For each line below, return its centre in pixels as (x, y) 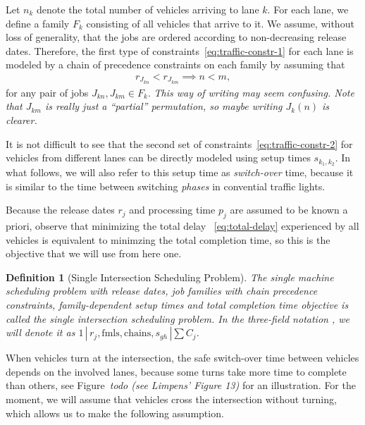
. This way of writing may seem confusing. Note (251, 92)
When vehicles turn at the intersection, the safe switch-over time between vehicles (182, 358)
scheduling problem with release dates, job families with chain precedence (162, 291)
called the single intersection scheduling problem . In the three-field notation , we (178, 318)
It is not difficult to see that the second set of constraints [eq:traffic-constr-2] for (179, 143)
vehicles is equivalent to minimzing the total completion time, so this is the (168, 239)
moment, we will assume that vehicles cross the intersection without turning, (171, 399)
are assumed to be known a (289, 210)
